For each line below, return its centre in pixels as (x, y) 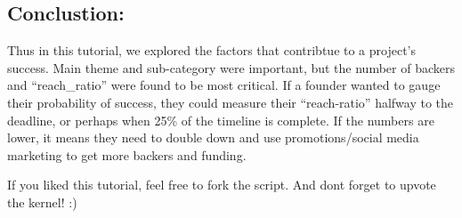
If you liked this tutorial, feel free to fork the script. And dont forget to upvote (222, 185)
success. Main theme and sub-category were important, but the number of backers (231, 67)
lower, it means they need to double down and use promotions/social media (213, 137)
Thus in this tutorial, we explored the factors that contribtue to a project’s (212, 50)
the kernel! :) (42, 202)
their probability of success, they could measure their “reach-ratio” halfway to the (231, 102)
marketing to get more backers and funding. (127, 154)
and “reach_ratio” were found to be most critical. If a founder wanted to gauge (224, 85)
